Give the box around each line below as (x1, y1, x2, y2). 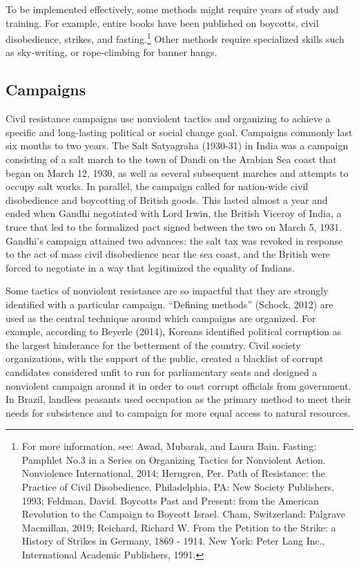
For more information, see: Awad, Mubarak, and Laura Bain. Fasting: (21, 439, 317, 453)
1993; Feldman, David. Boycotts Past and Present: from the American (21, 493, 319, 507)
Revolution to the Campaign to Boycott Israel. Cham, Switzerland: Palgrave (21, 507, 346, 521)
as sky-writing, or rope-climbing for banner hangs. (6, 45, 217, 59)
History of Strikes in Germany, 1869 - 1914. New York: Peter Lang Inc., (21, 534, 325, 548)
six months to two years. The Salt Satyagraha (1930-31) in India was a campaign (6, 138, 349, 153)
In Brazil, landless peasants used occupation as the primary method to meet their (6, 392, 351, 406)
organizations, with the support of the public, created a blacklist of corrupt (6, 351, 324, 366)
